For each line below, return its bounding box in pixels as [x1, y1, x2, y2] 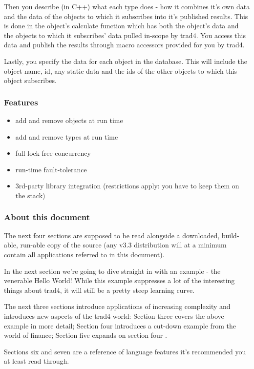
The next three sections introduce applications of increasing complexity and [4, 301, 231, 311]
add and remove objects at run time [15, 115, 123, 125]
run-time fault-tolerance [15, 164, 87, 174]
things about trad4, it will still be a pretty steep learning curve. [4, 285, 195, 295]
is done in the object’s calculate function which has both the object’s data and [4, 20, 239, 31]
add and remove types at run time [15, 131, 118, 142]
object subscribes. [4, 75, 57, 85]
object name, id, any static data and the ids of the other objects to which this [4, 65, 237, 76]
